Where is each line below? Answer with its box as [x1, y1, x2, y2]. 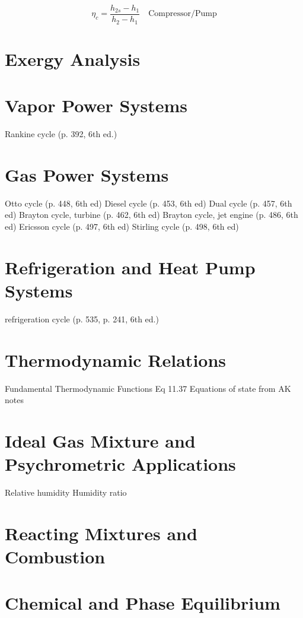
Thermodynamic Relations [5, 347, 227, 372]
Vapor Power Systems [5, 93, 188, 118]
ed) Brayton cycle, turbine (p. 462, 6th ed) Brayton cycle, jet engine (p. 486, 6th [5, 208, 298, 221]
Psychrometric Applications [5, 452, 236, 476]
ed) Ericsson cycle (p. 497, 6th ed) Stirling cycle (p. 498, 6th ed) [5, 220, 239, 232]
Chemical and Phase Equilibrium [5, 591, 280, 615]
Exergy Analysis [5, 46, 141, 71]
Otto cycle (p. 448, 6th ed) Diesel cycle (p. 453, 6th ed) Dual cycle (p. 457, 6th [5, 197, 292, 209]
